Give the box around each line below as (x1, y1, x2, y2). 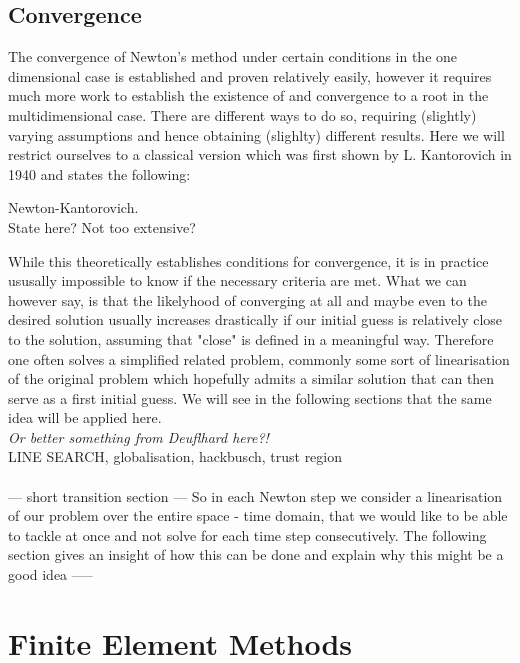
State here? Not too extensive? (8, 216, 196, 237)
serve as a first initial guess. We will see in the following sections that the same (8, 387, 492, 408)
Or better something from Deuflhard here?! (8, 426, 269, 447)
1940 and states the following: (8, 163, 191, 184)
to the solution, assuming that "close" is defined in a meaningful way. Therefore (8, 328, 494, 349)
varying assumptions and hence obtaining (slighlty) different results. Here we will (8, 124, 505, 145)
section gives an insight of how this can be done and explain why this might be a (8, 544, 504, 565)
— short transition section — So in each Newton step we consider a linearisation (8, 485, 503, 506)
